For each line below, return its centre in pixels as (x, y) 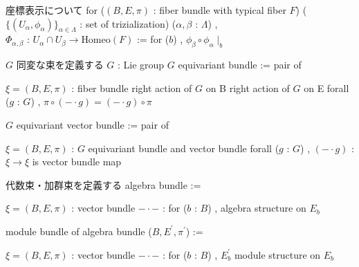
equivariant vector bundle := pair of (92, 124)
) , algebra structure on (257, 208)
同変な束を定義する (60, 65)
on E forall (326, 88)
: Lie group (141, 65)
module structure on (277, 254)
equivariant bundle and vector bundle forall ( (184, 148)
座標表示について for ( (55, 10)
